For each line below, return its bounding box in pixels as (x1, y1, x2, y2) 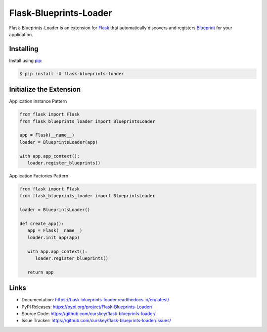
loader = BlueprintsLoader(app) (19, 139, 98, 145)
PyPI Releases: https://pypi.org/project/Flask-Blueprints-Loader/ (21, 304, 153, 310)
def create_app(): (19, 221, 64, 226)
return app (27, 269, 54, 275)
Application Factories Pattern (9, 173, 69, 179)
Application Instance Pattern (9, 98, 67, 104)
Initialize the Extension (9, 85, 81, 94)
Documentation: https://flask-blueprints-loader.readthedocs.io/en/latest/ (21, 297, 170, 303)
